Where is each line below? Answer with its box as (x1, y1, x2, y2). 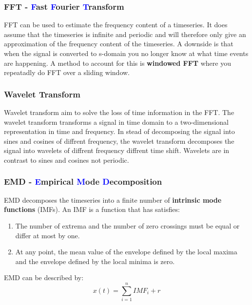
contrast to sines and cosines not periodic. (4, 154, 129, 165)
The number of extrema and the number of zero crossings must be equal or (15, 220, 240, 230)
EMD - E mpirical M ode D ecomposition (4, 175, 162, 188)
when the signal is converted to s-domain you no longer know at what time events (4, 48, 249, 58)
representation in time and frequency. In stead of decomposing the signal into (4, 126, 235, 136)
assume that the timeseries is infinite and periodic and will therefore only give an (4, 29, 246, 39)
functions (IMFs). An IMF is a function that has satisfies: (4, 204, 180, 214)
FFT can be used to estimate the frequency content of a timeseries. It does (4, 19, 228, 30)
